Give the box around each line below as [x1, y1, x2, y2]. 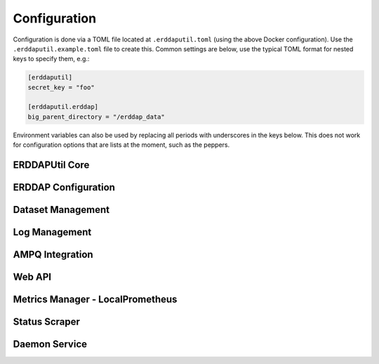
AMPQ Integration [13, 249, 94, 261]
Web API [13, 271, 52, 283]
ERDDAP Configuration [13, 181, 116, 193]
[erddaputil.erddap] [27, 103, 98, 111]
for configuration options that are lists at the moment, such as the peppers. [13, 141, 230, 149]
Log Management [13, 226, 92, 238]
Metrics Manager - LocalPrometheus [13, 294, 178, 306]
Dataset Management [13, 204, 110, 216]
